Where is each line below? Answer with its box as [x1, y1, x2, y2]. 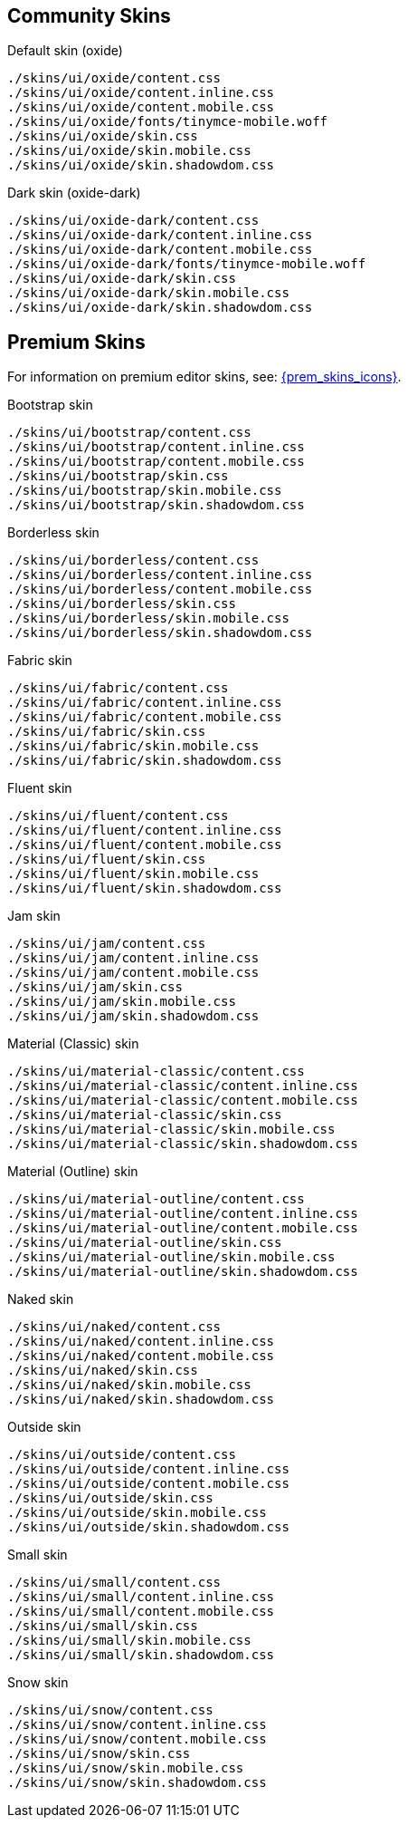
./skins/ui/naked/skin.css [7, 1363, 198, 1378]
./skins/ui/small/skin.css [7, 1618, 198, 1634]
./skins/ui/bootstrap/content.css [7, 425, 251, 440]
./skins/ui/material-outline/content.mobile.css [7, 1221, 358, 1236]
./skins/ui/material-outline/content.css [7, 1192, 305, 1207]
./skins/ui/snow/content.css [7, 1703, 213, 1718]
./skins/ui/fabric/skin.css [7, 724, 206, 739]
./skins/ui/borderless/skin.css [7, 596, 236, 612]
